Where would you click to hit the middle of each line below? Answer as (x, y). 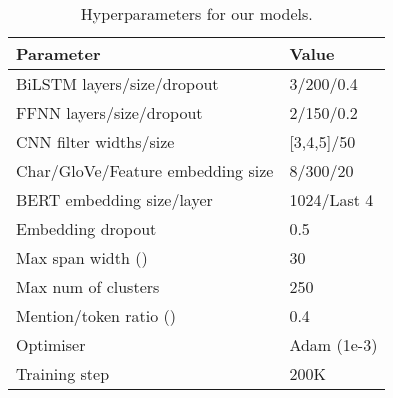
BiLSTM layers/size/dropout (117, 83)
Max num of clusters (88, 286)
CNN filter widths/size (95, 141)
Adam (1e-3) (333, 344)
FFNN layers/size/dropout (109, 112)
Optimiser (51, 344)
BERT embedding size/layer (114, 199)
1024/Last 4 (331, 199)
